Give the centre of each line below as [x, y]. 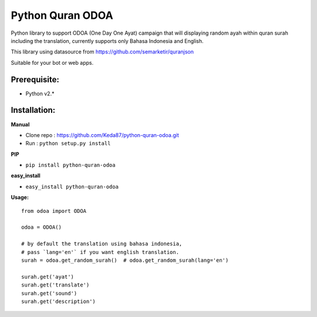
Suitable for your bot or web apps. [52, 62]
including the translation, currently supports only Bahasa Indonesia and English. [107, 41]
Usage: [20, 198]
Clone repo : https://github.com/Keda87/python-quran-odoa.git [102, 135]
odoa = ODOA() [41, 227]
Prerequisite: [35, 79]
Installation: [33, 110]
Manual [20, 124]
